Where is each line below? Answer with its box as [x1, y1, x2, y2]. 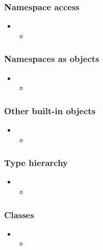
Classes [4, 208, 34, 221]
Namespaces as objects [4, 52, 99, 65]
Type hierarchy [4, 156, 68, 169]
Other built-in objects [4, 104, 96, 117]
